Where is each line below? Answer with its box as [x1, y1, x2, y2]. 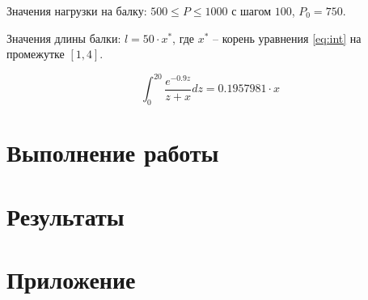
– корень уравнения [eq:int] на [213, 29, 362, 46]
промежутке [6, 45, 65, 62]
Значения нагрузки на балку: [6, 2, 147, 19]
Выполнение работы [6, 136, 219, 169]
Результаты [6, 199, 125, 232]
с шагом [231, 2, 272, 19]
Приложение [6, 263, 136, 296]
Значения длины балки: [6, 29, 121, 46]
